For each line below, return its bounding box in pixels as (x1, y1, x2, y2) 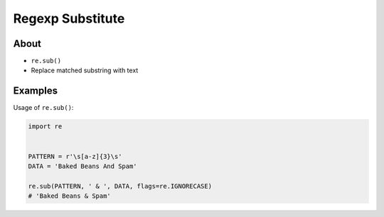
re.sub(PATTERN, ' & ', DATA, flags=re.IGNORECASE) (28, 182, 213, 190)
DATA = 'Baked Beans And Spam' (28, 162, 138, 170)
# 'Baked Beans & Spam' (28, 192, 112, 200)
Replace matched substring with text (31, 66, 139, 74)
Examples (13, 85, 58, 97)
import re (28, 123, 63, 130)
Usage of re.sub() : (13, 104, 74, 112)
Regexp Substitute (13, 11, 125, 26)
